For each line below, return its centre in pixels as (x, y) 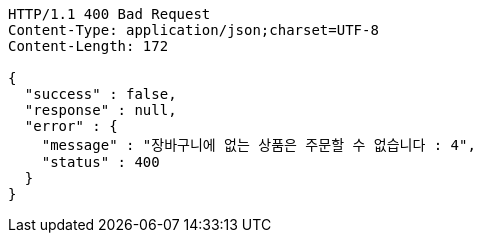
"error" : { (71, 126)
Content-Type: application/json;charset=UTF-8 (193, 30)
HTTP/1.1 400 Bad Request (109, 14)
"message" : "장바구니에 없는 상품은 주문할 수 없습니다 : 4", (258, 145)
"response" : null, (100, 110)
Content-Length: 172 (88, 46)
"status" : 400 (100, 162)
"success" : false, (100, 94)
